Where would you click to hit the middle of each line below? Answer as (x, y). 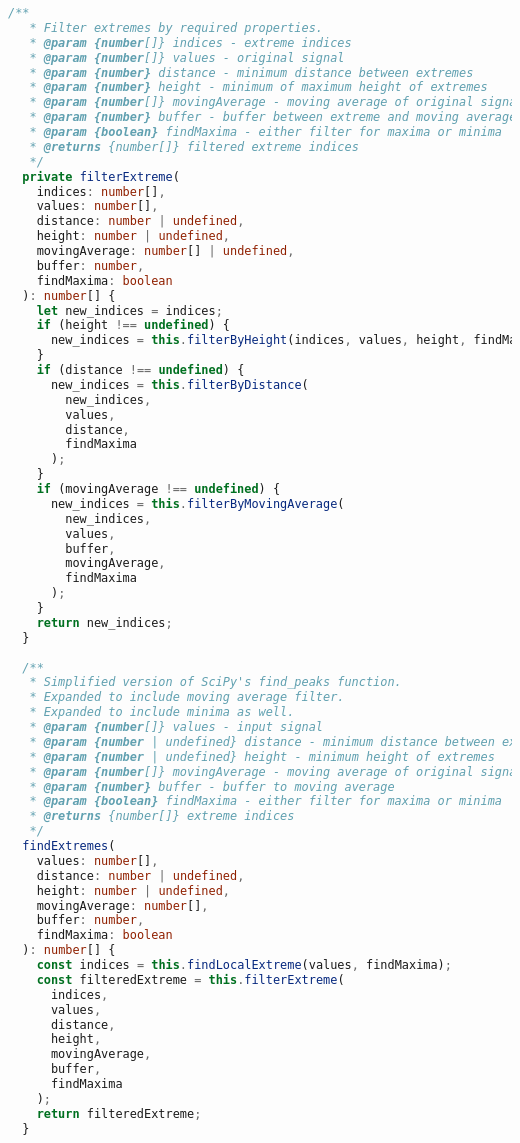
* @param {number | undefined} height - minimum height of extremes (262, 756)
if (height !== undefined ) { (133, 325)
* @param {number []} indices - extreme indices (190, 42)
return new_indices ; (104, 622)
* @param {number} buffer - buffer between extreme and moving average (273, 117)
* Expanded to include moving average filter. (187, 697)
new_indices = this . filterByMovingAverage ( (197, 503)
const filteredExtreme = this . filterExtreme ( (190, 979)
